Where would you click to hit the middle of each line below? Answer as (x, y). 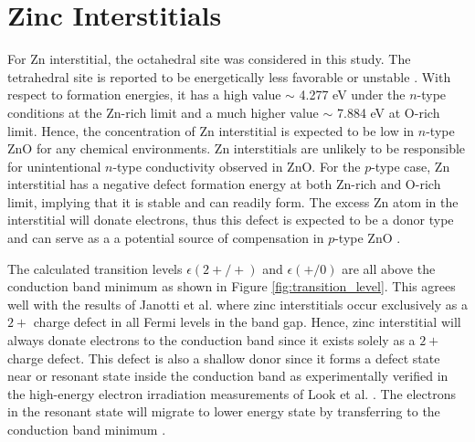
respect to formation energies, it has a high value (144, 95)
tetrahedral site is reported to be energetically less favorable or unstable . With (229, 76)
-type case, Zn (411, 166)
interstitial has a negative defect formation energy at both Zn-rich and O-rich (224, 184)
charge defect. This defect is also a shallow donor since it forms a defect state (224, 358)
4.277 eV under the (352, 95)
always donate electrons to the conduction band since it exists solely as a (211, 340)
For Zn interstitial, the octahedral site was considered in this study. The (209, 59)
